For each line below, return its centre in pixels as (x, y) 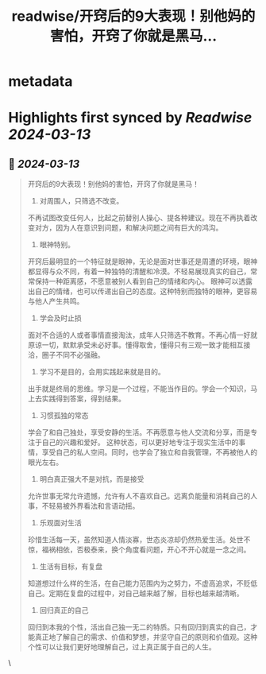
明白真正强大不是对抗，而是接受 (92, 479)
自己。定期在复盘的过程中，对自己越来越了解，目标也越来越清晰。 (135, 594)
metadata (40, 81)
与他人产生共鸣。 (56, 301)
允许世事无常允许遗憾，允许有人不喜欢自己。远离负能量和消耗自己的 (139, 496)
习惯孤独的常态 (64, 416)
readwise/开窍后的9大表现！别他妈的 (133, 16)
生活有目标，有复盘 (71, 567)
